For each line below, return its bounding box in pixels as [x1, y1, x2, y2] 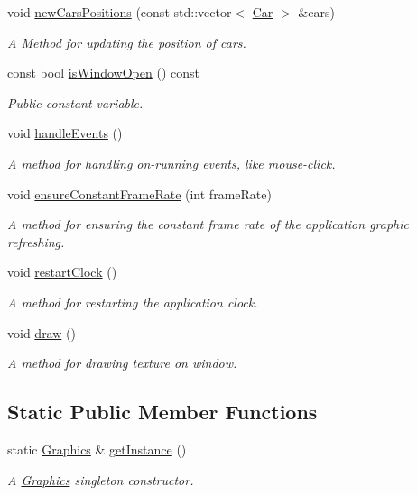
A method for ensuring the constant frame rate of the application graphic [7, 215, 409, 234]
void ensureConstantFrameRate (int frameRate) [7, 184, 272, 203]
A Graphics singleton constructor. [7, 470, 194, 489]
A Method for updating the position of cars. [7, 32, 246, 51]
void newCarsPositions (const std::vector [7, 3, 232, 21]
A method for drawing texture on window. [7, 353, 237, 372]
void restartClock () [7, 262, 117, 281]
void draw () [7, 323, 76, 342]
